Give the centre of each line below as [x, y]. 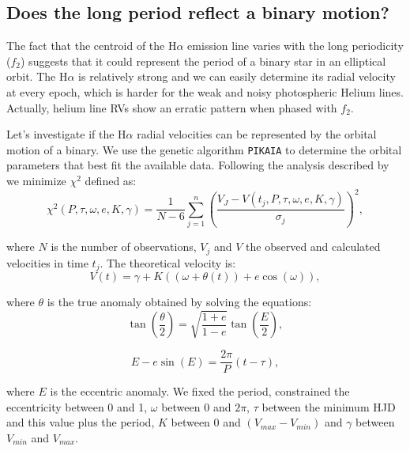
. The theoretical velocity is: [168, 262]
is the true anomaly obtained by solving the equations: [179, 301]
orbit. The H [37, 76]
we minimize [36, 181]
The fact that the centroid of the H [92, 45]
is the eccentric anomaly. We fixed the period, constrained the [200, 391]
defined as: [111, 181]
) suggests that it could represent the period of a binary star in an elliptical [203, 61]
